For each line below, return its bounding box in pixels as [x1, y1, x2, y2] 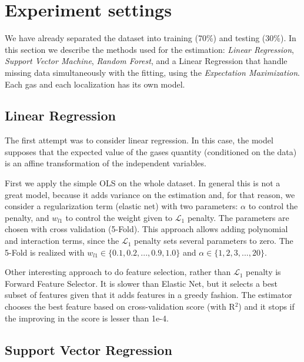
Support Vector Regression [5, 340, 172, 358]
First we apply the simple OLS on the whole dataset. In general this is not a [5, 177, 280, 189]
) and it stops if [238, 300, 295, 313]
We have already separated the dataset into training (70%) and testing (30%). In [5, 32, 296, 44]
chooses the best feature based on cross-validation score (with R [5, 300, 235, 313]
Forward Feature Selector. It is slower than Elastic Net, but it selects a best [5, 277, 278, 289]
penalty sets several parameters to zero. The [134, 234, 293, 247]
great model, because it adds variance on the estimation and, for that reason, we [5, 188, 295, 200]
